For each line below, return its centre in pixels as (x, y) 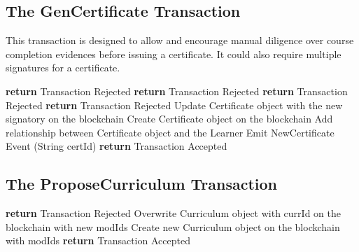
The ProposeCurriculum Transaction (142, 184)
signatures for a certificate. (63, 68)
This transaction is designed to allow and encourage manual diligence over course (180, 40)
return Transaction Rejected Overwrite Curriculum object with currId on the (173, 213)
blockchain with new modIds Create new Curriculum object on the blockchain (173, 226)
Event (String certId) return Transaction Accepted (117, 146)
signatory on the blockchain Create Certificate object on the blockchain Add (169, 119)
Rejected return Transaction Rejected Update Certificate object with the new (174, 105)
